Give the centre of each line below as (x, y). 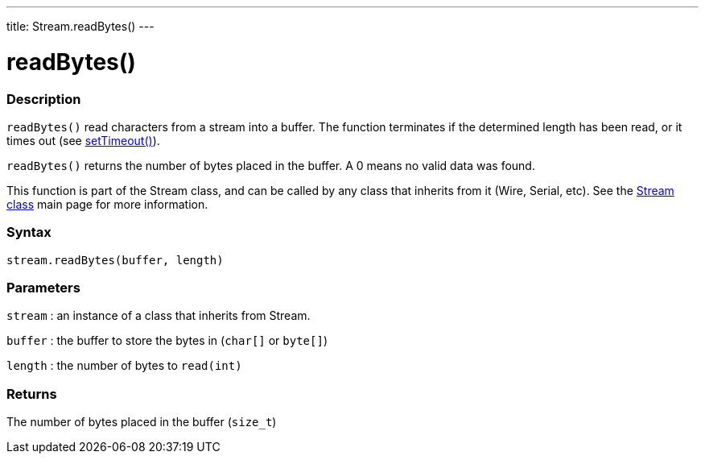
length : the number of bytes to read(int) (124, 366)
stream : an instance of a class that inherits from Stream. (159, 316)
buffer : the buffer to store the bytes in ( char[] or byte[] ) (167, 341)
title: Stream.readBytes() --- (80, 26)
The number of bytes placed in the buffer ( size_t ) (142, 422)
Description (44, 99)
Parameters (43, 288)
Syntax (29, 232)
